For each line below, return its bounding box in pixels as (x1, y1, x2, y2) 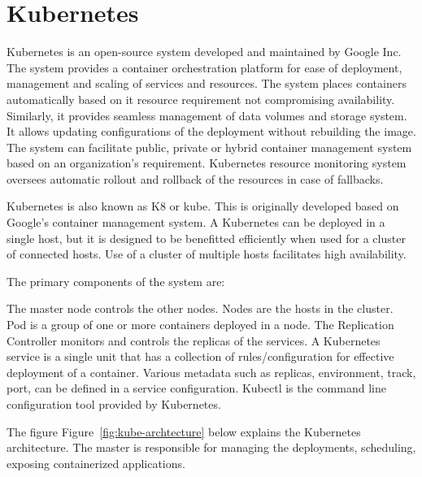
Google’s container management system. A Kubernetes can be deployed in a (7, 214, 385, 231)
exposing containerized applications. (7, 454, 185, 471)
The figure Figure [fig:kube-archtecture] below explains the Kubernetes (7, 423, 361, 440)
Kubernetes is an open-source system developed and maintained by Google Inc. (7, 43, 402, 60)
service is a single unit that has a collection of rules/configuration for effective (7, 348, 394, 365)
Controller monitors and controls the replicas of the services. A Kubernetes (7, 332, 381, 349)
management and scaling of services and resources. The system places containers (7, 75, 407, 92)
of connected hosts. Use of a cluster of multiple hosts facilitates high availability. (7, 245, 407, 262)
